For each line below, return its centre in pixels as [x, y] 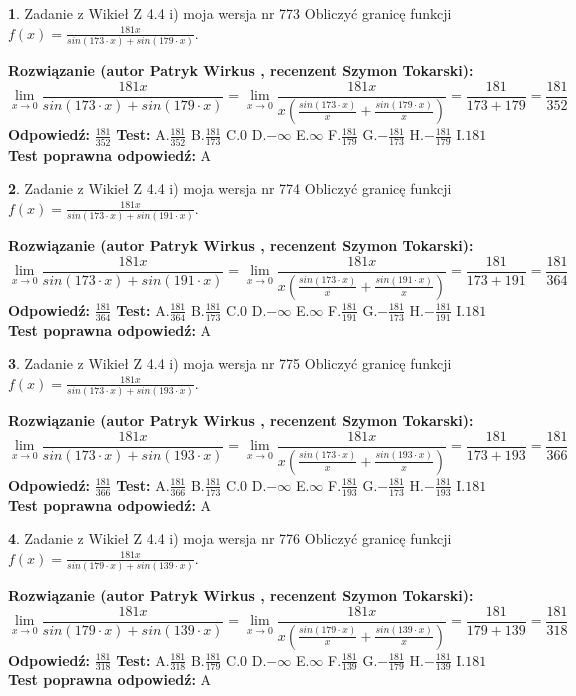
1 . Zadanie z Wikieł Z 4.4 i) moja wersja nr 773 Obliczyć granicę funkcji [230, 13]
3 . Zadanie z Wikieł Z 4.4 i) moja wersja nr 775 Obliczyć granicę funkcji [230, 363]
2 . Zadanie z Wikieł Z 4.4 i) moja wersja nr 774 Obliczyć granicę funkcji [230, 188]
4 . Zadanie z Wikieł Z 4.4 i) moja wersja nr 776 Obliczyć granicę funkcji [230, 538]
